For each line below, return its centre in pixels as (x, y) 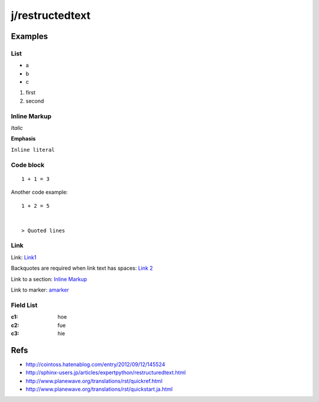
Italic (17, 128)
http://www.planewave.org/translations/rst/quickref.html (94, 381)
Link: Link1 (24, 257)
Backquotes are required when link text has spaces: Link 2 (82, 268)
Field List (24, 305)
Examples (30, 36)
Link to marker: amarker (40, 290)
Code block (27, 165)
